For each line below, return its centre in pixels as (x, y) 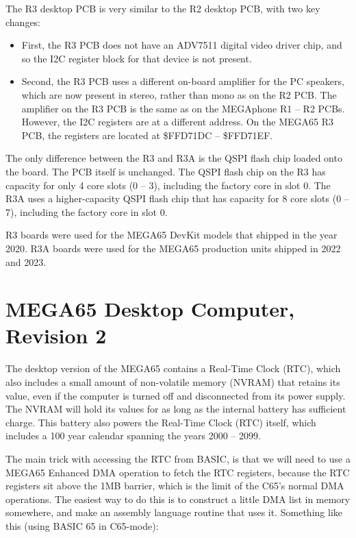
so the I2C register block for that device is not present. (137, 58)
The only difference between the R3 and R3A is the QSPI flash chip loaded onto (174, 158)
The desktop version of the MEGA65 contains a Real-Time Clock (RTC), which (173, 368)
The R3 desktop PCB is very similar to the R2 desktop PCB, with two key (163, 8)
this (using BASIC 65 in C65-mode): (82, 525)
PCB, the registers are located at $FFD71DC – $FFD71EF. (147, 135)
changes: (23, 22)
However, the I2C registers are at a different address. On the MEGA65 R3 (177, 122)
